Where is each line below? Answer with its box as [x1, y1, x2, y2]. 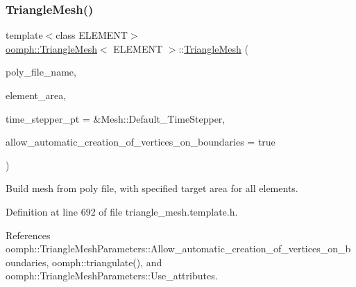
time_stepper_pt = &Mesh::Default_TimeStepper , [6, 111, 226, 125]
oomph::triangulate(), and [52, 254, 162, 269]
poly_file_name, [6, 64, 76, 79]
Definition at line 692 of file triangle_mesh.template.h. [6, 204, 238, 218]
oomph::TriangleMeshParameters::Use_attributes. [6, 268, 218, 283]
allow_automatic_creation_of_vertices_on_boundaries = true [6, 134, 276, 149]
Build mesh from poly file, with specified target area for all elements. [6, 181, 298, 195]
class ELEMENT [56, 28, 128, 42]
